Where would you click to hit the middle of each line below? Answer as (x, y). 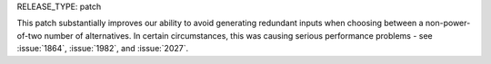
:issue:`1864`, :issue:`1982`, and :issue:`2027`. (103, 49)
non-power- (448, 23)
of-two (30, 35)
